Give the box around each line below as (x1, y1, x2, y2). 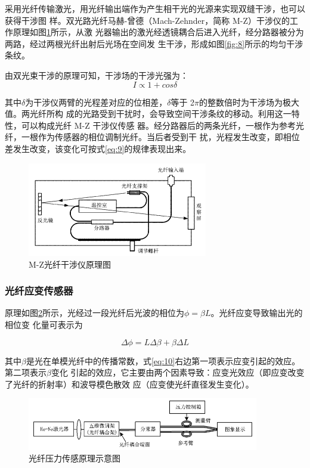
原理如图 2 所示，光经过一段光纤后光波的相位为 (5, 306, 184, 319)
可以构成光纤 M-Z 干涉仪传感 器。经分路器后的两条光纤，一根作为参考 (21, 119, 296, 131)
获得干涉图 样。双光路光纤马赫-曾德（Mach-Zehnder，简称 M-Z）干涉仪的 (5, 14, 290, 26)
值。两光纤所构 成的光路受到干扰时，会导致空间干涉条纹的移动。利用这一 (5, 107, 292, 120)
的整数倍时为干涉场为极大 (199, 95, 300, 108)
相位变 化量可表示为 (5, 318, 83, 330)
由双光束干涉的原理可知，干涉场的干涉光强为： (5, 69, 188, 81)
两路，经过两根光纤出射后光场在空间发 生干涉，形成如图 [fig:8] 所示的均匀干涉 (5, 37, 303, 49)
